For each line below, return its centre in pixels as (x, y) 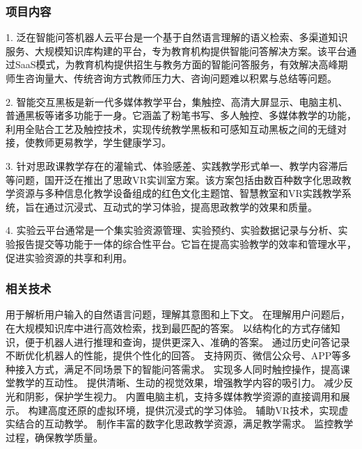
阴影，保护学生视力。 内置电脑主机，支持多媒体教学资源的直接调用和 (182, 396)
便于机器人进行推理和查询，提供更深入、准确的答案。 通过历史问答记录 (187, 341)
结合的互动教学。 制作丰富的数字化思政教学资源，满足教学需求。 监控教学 (184, 424)
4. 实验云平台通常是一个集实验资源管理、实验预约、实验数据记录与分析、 (172, 230)
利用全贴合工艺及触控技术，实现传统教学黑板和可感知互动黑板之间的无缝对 (176, 128)
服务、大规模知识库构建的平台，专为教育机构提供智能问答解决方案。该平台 (176, 50)
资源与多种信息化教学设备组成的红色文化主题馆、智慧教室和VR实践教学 (178, 193)
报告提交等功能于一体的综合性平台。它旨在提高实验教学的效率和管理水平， (186, 243)
